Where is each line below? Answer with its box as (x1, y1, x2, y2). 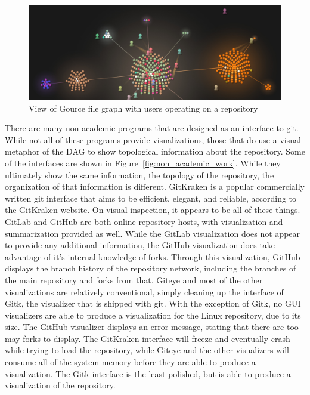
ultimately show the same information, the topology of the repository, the (5, 168, 274, 181)
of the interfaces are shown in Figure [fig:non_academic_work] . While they (5, 156, 281, 169)
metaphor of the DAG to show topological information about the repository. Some (5, 145, 305, 158)
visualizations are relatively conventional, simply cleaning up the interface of (5, 285, 284, 298)
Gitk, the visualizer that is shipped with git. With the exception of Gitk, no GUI (5, 297, 301, 310)
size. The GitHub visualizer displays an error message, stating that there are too (5, 320, 299, 333)
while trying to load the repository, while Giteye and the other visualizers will (5, 344, 289, 356)
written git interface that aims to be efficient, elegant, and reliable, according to (5, 192, 297, 204)
